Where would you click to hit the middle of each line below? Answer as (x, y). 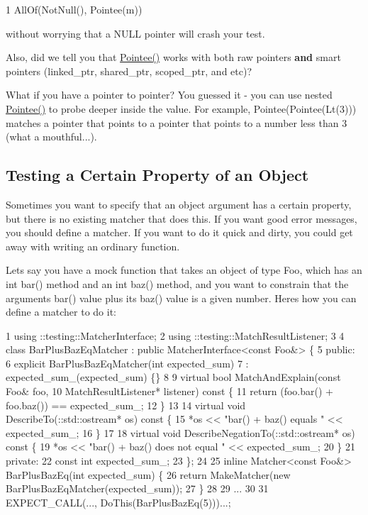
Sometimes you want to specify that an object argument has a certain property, (179, 204)
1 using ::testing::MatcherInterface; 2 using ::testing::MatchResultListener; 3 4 (175, 335)
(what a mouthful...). (51, 137)
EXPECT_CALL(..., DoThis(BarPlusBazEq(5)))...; (118, 502)
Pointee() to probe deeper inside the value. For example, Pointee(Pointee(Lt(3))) (181, 108)
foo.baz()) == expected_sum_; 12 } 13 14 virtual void (126, 405)
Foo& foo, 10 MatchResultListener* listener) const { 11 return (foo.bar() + (169, 391)
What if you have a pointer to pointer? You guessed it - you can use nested (169, 95)
